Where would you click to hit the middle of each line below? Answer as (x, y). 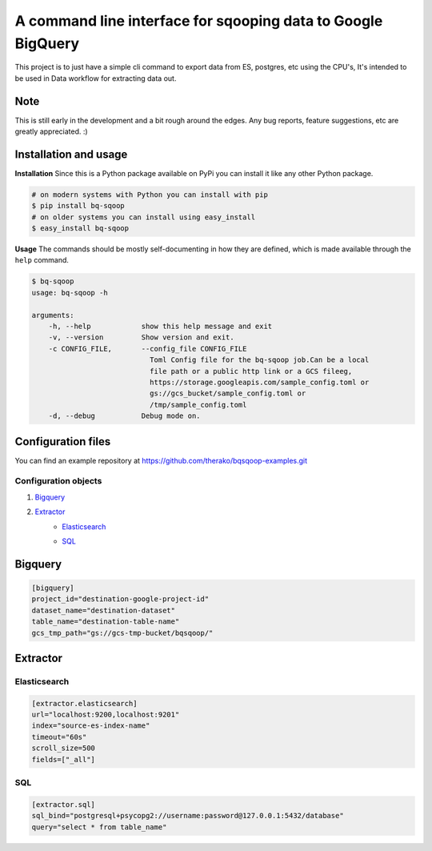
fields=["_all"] (64, 759)
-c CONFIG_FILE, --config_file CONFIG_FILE (148, 349)
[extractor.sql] (64, 804)
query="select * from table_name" (99, 827)
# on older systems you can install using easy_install (144, 217)
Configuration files (63, 442)
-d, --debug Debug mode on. (124, 416)
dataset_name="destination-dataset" (104, 610)
